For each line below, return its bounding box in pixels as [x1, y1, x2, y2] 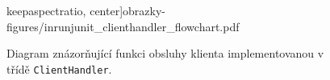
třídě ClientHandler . [6, 60, 112, 77]
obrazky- [123, 2, 165, 18]
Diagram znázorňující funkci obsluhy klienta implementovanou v [6, 45, 324, 62]
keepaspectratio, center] [6, 2, 123, 18]
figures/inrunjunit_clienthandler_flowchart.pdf [6, 18, 240, 34]
